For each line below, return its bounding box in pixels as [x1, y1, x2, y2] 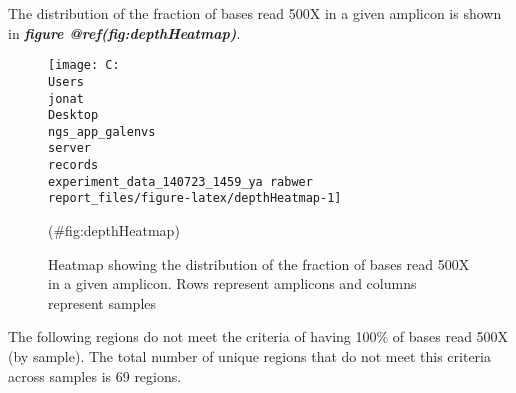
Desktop [48, 108, 99, 123]
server [48, 141, 91, 156]
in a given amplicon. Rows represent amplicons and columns [48, 273, 417, 294]
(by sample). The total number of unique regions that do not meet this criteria [8, 346, 491, 367]
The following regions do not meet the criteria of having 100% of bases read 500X [8, 326, 509, 347]
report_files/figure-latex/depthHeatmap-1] [48, 191, 342, 206]
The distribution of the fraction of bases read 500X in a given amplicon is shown [8, 3, 502, 23]
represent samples [48, 292, 157, 313]
